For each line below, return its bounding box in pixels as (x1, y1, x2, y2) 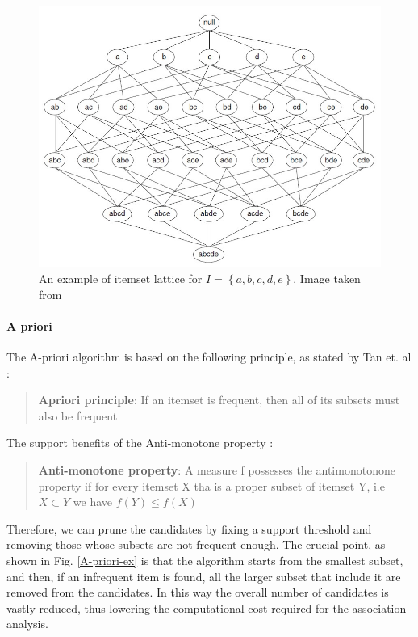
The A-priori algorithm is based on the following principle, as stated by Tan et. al (6, 348, 412, 365)
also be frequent (38, 407, 118, 424)
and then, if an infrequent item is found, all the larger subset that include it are (6, 567, 401, 584)
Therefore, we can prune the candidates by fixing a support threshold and (6, 520, 372, 537)
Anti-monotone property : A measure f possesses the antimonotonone (38, 461, 395, 478)
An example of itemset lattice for (39, 269, 203, 286)
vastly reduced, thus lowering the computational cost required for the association (6, 599, 407, 616)
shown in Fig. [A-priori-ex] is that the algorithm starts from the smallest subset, (6, 551, 403, 568)
